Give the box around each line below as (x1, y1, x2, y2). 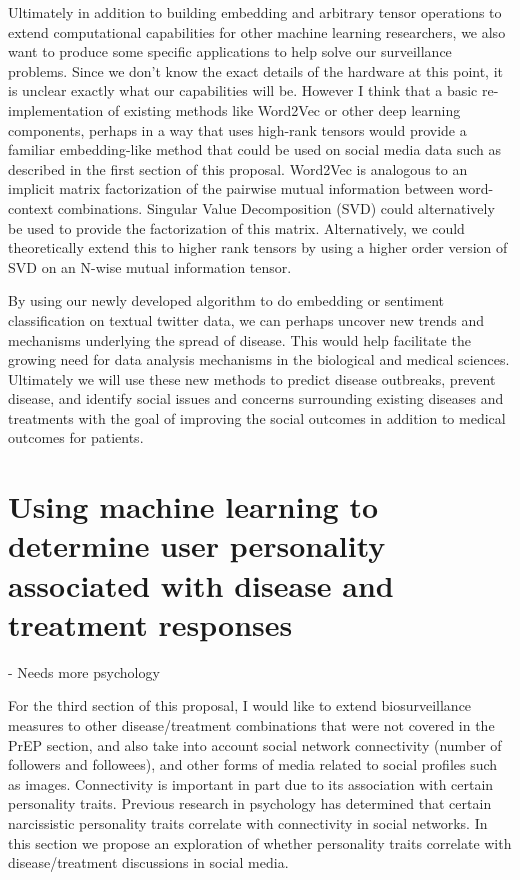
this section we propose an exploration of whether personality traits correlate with (8, 832, 512, 853)
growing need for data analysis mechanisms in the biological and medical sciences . (8, 349, 510, 370)
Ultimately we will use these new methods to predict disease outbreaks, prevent (8, 368, 496, 389)
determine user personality (8, 525, 386, 566)
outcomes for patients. (8, 427, 144, 448)
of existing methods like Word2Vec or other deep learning (107, 99, 461, 120)
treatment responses (8, 603, 293, 644)
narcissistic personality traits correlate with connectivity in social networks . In (8, 812, 488, 833)
